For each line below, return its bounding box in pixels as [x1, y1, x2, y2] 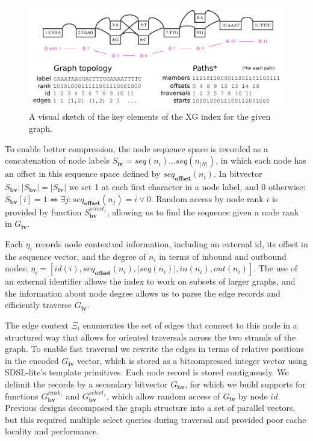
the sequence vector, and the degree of [5, 250, 146, 262]
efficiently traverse [5, 298, 72, 311]
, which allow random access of [107, 389, 220, 402]
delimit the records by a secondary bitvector [5, 377, 168, 390]
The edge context [5, 318, 69, 331]
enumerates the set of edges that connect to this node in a [82, 318, 297, 331]
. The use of [253, 262, 297, 274]
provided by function [5, 205, 82, 218]
